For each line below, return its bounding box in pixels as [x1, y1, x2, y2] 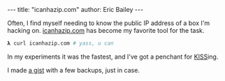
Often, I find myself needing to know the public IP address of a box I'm [7, 19, 210, 27]
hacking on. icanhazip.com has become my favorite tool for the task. [7, 27, 205, 34]
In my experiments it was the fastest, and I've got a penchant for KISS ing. [7, 52, 219, 61]
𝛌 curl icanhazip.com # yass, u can [7, 40, 114, 47]
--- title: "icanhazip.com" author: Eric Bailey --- [7, 6, 144, 13]
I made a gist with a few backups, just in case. [7, 66, 140, 74]
